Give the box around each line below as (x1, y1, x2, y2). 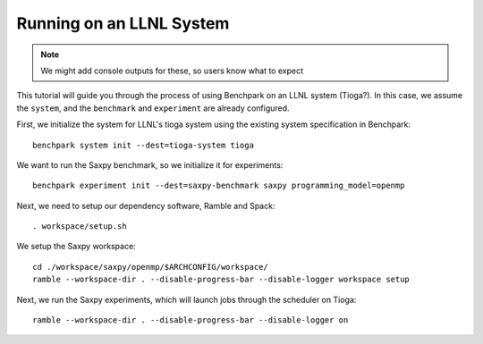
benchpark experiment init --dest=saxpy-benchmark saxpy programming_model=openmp (32, 180, 405, 191)
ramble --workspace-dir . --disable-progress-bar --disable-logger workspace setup (32, 274, 411, 285)
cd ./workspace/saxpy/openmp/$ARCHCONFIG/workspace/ (32, 262, 268, 272)
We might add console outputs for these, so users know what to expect (40, 65, 304, 76)
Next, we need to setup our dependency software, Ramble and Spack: (16, 200, 275, 211)
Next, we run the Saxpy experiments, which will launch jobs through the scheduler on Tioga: (16, 294, 357, 305)
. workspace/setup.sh (32, 222, 127, 231)
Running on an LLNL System (16, 13, 230, 33)
